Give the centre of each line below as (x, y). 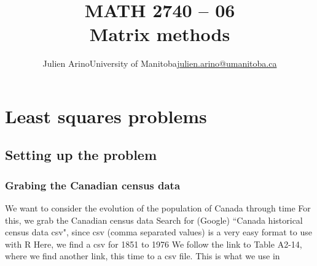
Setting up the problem (81, 155)
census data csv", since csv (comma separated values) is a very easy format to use (158, 232)
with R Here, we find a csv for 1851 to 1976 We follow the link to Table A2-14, (154, 244)
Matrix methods (160, 34)
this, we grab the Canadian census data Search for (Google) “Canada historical (154, 220)
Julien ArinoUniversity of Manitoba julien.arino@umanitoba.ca (160, 63)
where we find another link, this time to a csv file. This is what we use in (143, 256)
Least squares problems (106, 116)
